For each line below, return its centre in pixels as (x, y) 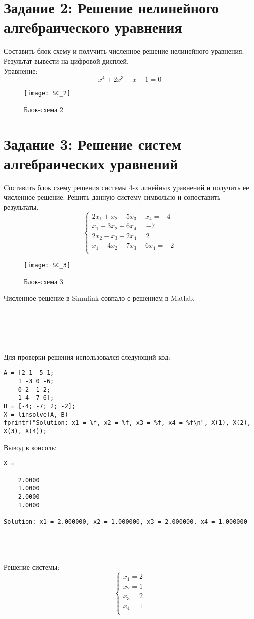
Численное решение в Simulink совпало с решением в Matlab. (99, 298)
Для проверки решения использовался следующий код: (87, 357)
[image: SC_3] (47, 265)
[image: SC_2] (47, 94)
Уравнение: (21, 71)
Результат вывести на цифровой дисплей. (66, 61)
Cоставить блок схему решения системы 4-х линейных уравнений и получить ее (127, 187)
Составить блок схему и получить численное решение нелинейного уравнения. (124, 51)
